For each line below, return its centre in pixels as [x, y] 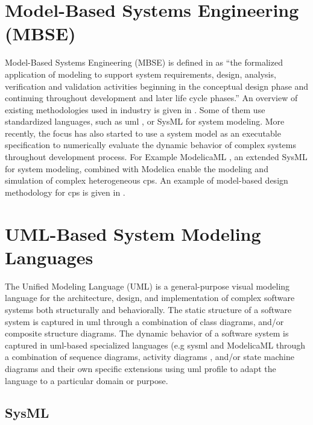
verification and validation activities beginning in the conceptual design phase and [157, 86]
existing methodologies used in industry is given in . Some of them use [135, 109]
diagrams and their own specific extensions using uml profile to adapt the [141, 368]
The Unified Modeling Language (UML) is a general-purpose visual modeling [147, 286]
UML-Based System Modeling [133, 233]
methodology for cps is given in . [65, 192]
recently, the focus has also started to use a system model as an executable [143, 133]
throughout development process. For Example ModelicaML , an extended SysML [156, 157]
